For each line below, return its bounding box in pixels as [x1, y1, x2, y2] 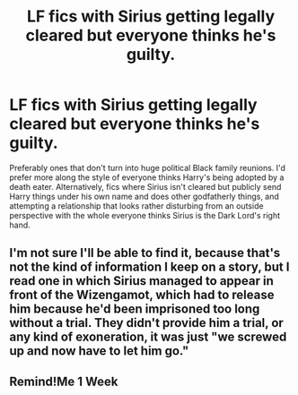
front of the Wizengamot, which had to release [9, 288, 275, 303]
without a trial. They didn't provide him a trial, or [9, 315, 285, 331]
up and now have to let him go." [9, 343, 189, 359]
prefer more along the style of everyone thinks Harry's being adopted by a [9, 172, 285, 183]
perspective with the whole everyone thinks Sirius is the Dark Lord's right [9, 210, 281, 220]
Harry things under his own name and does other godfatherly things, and [9, 191, 280, 202]
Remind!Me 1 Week [9, 374, 118, 389]
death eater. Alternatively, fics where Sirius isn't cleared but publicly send [9, 181, 282, 192]
